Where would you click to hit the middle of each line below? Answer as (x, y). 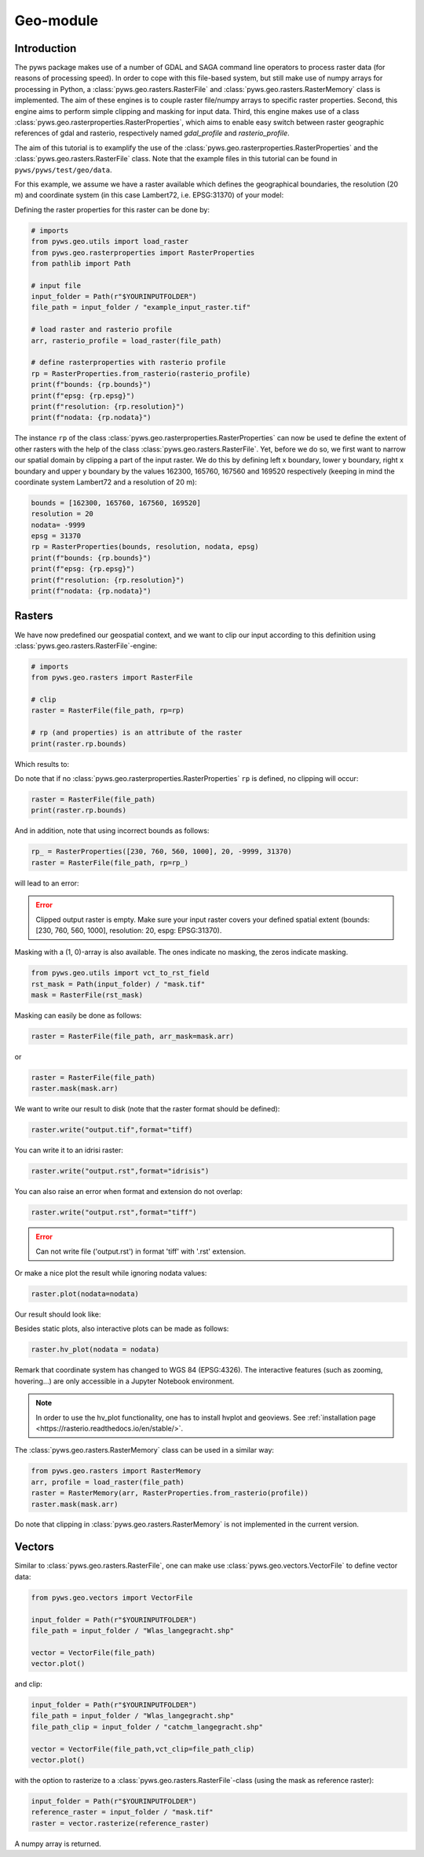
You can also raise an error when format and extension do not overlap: (128, 1192)
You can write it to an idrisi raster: (69, 1150)
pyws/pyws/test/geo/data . (63, 170)
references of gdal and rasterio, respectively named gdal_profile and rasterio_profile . (152, 133)
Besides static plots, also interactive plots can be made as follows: (122, 1328)
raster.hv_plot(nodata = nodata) (95, 1350)
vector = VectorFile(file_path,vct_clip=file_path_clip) (143, 1749)
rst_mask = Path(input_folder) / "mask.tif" (118, 984)
